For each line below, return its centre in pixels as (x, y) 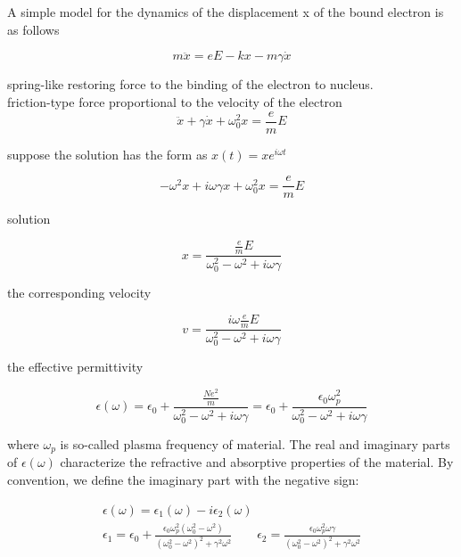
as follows (33, 29)
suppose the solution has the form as (107, 154)
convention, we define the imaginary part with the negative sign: (183, 480)
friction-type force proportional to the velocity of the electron (175, 102)
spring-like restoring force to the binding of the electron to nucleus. (190, 84)
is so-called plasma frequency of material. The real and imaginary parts (255, 444)
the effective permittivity (75, 367)
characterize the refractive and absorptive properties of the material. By (257, 462)
